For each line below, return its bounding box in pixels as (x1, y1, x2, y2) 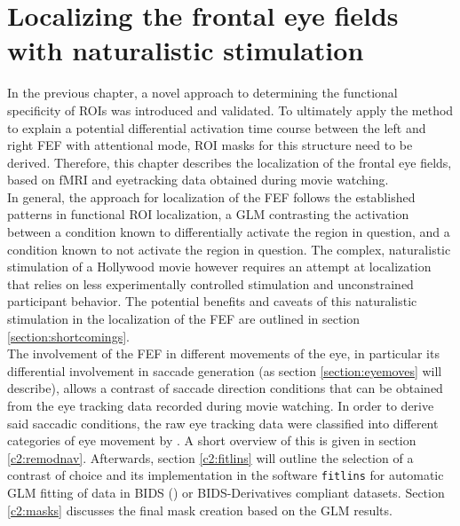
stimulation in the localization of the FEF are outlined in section (7, 310, 361, 328)
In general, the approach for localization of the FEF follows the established (7, 187, 416, 206)
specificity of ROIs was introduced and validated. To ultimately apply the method (7, 100, 454, 119)
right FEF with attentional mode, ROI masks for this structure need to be (7, 136, 413, 154)
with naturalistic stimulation (7, 32, 364, 68)
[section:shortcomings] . (7, 326, 130, 345)
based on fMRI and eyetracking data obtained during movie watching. (7, 170, 389, 189)
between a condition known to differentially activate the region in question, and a (7, 223, 450, 241)
